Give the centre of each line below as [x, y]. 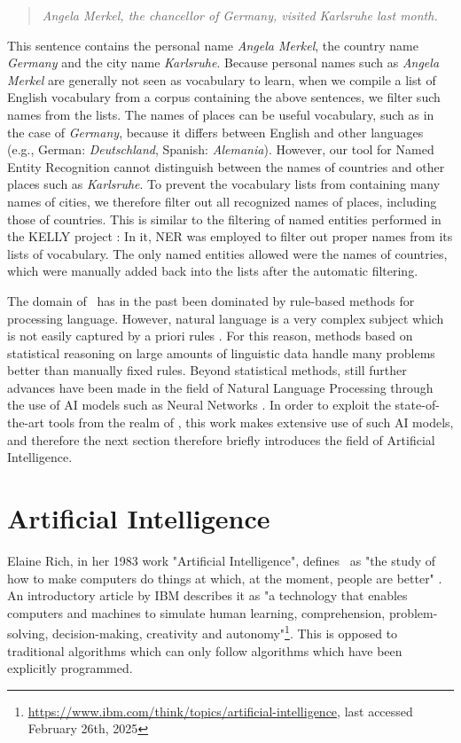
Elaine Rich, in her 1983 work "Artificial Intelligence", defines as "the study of [222, 560]
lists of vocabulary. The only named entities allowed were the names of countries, [227, 253]
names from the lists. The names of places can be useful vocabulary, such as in [221, 114]
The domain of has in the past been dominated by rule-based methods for [211, 300]
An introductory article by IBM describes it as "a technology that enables [207, 595]
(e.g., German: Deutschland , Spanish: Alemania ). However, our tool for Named [221, 149]
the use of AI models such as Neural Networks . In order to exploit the [199, 405]
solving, [28, 633]
